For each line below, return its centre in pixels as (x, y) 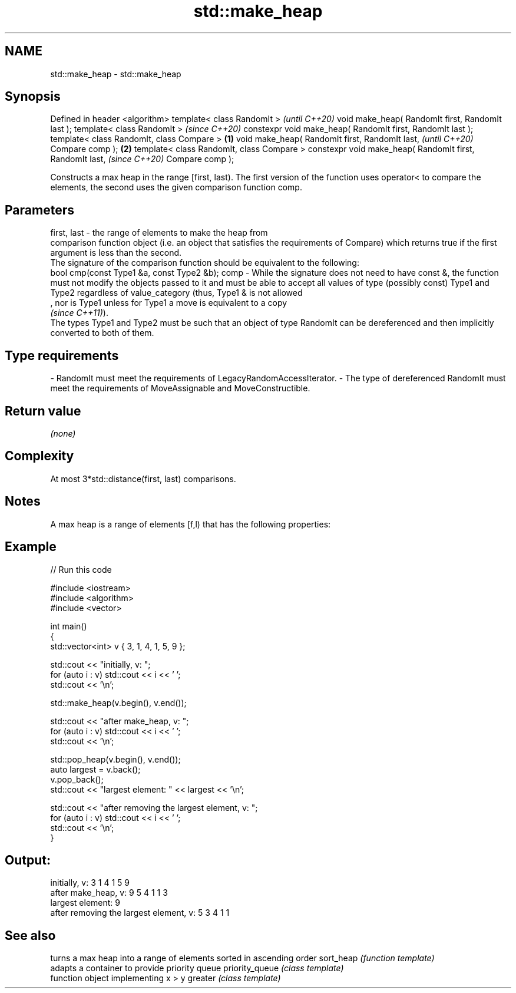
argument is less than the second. (116, 253)
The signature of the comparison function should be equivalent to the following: (205, 263)
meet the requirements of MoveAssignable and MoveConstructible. (180, 388)
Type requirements (62, 355)
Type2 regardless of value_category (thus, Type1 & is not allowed (176, 293)
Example (31, 547)
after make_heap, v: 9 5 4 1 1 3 (109, 893)
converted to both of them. (102, 333)
